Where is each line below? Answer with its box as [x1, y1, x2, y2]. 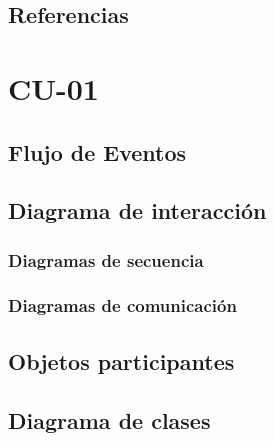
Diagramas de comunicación [8, 293, 237, 318]
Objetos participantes [8, 345, 235, 376]
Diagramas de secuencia [8, 247, 204, 272]
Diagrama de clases [8, 404, 211, 435]
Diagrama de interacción [8, 195, 267, 226]
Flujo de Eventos [8, 136, 187, 167]
